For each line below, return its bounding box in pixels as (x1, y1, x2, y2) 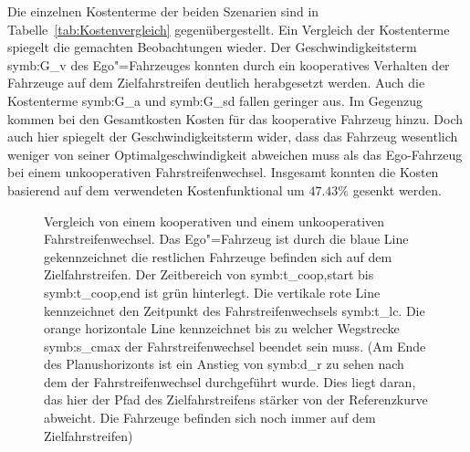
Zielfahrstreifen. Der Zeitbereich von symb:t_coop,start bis (44, 265, 374, 284)
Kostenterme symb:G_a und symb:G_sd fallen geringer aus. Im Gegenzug (7, 90, 423, 110)
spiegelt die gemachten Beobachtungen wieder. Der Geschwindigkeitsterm (7, 37, 417, 57)
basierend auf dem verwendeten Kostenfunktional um (7, 180, 305, 199)
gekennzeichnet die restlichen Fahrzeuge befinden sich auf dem (44, 247, 392, 266)
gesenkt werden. (352, 180, 442, 199)
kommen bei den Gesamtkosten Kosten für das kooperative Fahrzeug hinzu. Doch (7, 109, 464, 128)
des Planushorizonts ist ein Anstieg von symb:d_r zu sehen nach (44, 354, 404, 373)
